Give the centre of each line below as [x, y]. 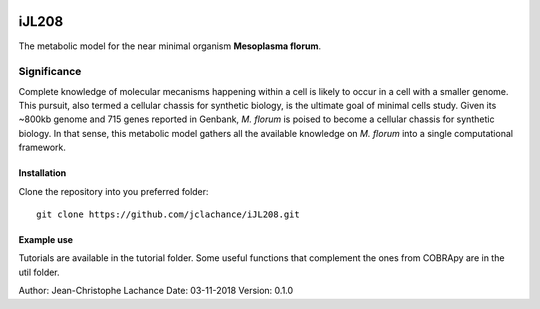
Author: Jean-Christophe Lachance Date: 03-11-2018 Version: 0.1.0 [156, 291]
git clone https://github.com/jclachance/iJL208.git [168, 214]
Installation [42, 173]
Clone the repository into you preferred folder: [113, 191]
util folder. [39, 272]
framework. [42, 147]
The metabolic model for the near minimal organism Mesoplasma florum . [170, 46]
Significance [50, 72]
